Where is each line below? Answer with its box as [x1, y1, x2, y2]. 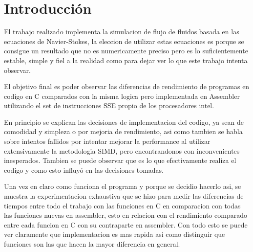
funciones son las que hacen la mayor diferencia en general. [4, 239, 180, 249]
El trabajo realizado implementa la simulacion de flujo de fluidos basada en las [4, 26, 239, 37]
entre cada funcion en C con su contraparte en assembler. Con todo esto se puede [4, 219, 248, 229]
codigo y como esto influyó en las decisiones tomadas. [4, 164, 164, 175]
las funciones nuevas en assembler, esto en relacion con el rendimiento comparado [4, 210, 247, 220]
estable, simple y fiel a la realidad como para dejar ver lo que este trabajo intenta [4, 55, 248, 65]
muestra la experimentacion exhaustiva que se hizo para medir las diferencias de [4, 191, 244, 201]
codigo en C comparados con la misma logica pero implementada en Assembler [4, 91, 240, 101]
